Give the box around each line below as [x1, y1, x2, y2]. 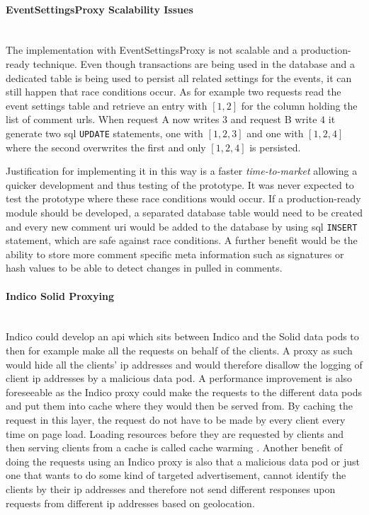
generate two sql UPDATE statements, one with [6, 125, 203, 140]
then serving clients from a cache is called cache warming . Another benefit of [6, 440, 343, 455]
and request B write [230, 112, 317, 127]
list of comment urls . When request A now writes [6, 112, 220, 127]
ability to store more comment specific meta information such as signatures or [6, 246, 344, 261]
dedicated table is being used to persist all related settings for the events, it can [6, 70, 352, 85]
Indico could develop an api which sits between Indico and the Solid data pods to [6, 329, 359, 344]
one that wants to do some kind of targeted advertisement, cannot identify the [6, 468, 346, 482]
